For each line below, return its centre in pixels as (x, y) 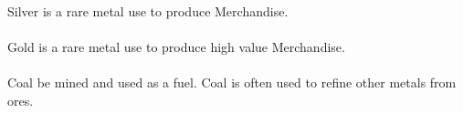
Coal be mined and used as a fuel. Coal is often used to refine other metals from (232, 82)
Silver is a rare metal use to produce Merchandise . (148, 11)
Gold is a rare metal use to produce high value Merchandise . (176, 47)
